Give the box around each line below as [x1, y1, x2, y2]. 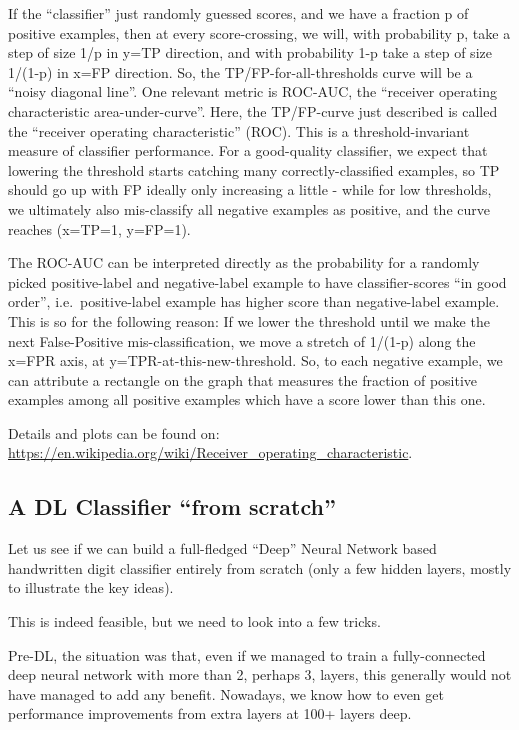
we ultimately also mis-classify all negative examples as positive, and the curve [8, 198, 490, 219]
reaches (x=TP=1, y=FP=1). [8, 218, 191, 239]
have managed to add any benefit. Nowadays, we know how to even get [8, 683, 444, 704]
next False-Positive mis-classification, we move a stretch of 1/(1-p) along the [8, 330, 476, 351]
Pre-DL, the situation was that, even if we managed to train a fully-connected [8, 644, 486, 665]
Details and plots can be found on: [8, 422, 220, 443]
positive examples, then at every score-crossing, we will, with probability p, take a [8, 22, 511, 43]
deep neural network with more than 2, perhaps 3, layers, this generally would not [8, 664, 512, 685]
